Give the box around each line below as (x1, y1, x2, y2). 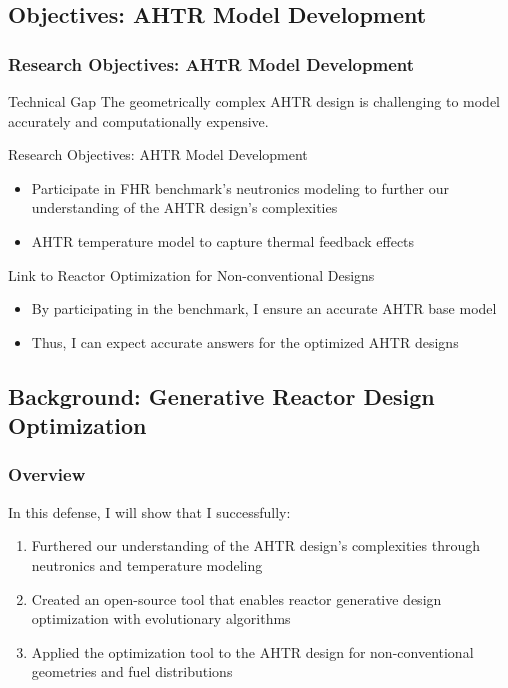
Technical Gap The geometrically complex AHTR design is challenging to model (8, 91, 501, 111)
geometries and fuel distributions (31, 661, 233, 682)
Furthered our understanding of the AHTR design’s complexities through (31, 535, 480, 556)
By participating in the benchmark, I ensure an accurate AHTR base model (31, 298, 497, 319)
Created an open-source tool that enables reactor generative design (31, 588, 442, 609)
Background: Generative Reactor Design (8, 380, 435, 411)
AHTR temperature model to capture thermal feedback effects (31, 230, 415, 251)
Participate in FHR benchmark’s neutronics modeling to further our (31, 177, 449, 198)
